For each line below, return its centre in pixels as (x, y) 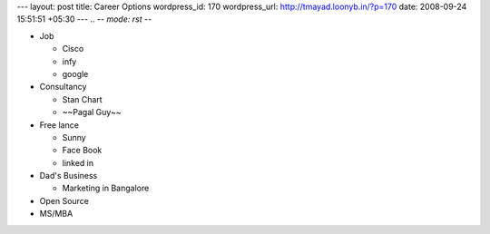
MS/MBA (56, 214)
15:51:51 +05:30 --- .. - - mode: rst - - (84, 19)
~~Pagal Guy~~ (92, 112)
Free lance (59, 125)
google (75, 73)
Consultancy (63, 87)
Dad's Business (69, 176)
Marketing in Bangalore (106, 188)
